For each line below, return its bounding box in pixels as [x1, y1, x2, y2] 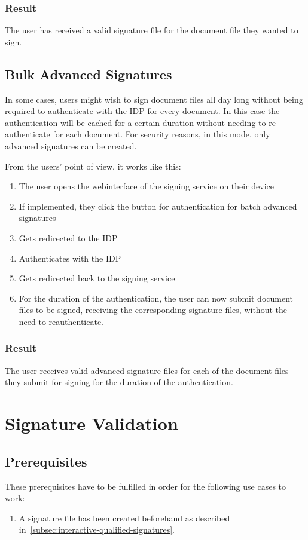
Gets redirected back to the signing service [19, 272, 175, 284]
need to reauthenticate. [19, 315, 104, 327]
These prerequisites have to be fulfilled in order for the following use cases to [5, 480, 286, 492]
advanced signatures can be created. [5, 139, 137, 152]
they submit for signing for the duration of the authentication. [5, 376, 233, 388]
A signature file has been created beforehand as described [19, 511, 230, 524]
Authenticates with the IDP [19, 251, 121, 264]
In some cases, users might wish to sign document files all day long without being [5, 93, 303, 105]
